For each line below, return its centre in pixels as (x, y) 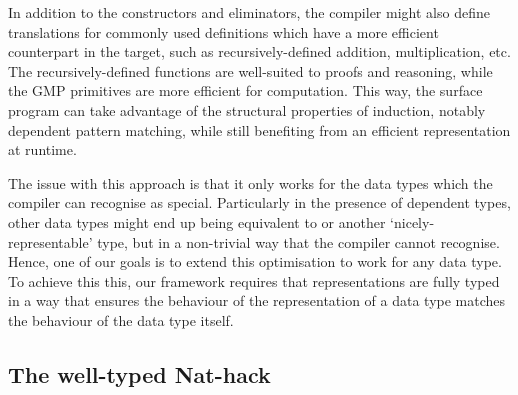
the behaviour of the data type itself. (121, 319)
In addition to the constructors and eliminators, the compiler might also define (249, 12)
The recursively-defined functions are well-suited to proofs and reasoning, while (250, 70)
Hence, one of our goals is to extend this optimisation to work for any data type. (255, 261)
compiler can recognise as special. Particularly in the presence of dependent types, (259, 202)
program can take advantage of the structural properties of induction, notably (247, 109)
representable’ (50, 241)
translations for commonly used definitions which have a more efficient (223, 31)
